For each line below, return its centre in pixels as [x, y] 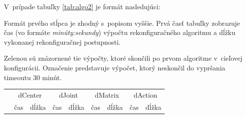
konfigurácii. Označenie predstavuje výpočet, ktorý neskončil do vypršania [115, 67]
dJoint [68, 94]
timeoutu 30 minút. [33, 77]
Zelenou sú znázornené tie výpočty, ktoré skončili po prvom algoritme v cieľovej [123, 58]
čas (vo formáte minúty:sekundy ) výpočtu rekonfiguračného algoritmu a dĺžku [120, 32]
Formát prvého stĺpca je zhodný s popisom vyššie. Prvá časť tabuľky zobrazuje [122, 23]
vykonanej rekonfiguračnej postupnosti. [62, 42]
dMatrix [107, 94]
